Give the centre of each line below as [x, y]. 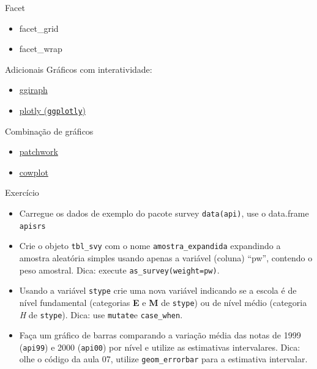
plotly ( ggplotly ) [53, 110]
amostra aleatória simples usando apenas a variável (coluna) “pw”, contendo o [166, 257]
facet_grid [39, 28]
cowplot [34, 172]
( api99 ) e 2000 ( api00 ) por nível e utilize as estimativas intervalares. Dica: [160, 347]
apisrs [32, 226]
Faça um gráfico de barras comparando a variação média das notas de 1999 [160, 335]
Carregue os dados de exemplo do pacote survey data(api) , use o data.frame [164, 213]
